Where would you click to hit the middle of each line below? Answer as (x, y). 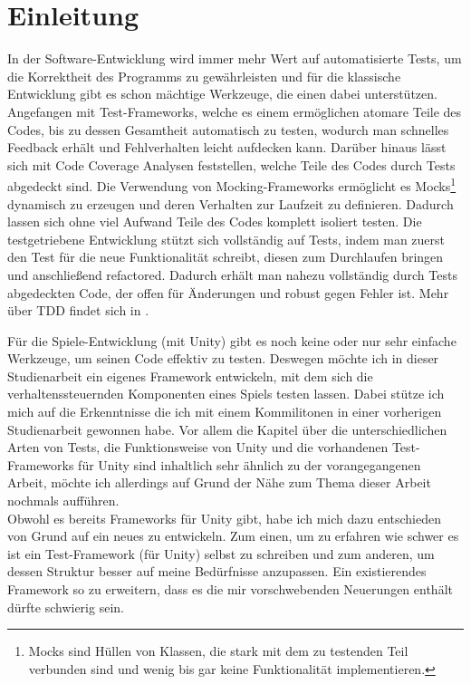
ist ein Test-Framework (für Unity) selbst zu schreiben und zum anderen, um (221, 553)
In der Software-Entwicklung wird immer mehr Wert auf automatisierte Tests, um (235, 58)
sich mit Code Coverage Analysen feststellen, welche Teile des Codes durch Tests (231, 164)
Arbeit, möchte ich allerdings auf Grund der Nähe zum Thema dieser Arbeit (219, 482)
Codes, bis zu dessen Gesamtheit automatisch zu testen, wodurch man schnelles (228, 129)
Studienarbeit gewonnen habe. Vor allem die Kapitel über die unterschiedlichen (227, 429)
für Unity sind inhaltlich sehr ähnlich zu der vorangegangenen (250, 464)
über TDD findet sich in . (78, 310)
